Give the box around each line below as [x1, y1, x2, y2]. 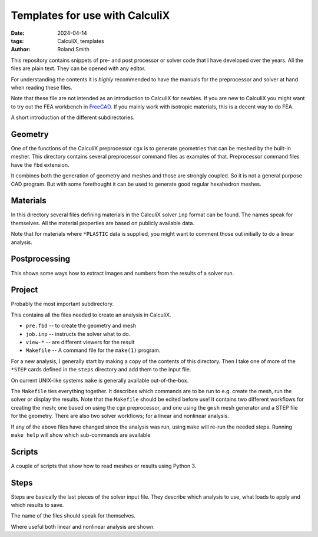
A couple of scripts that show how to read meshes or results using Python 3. [11, 462, 197, 469]
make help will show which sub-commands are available [11, 431, 151, 439]
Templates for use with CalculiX [11, 9, 170, 22]
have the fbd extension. [11, 161, 69, 168]
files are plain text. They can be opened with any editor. [11, 65, 146, 72]
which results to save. [11, 502, 64, 509]
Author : [11, 46, 31, 53]
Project [11, 285, 38, 295]
